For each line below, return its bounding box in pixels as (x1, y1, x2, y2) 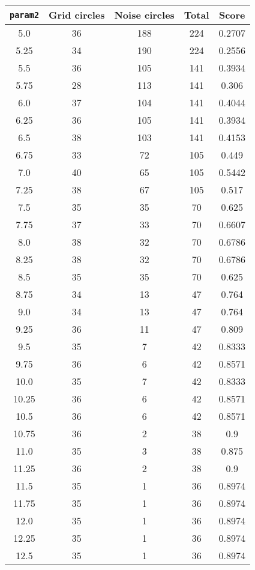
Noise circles (114, 8, 175, 22)
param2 (10, 10, 40, 20)
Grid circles (49, 8, 105, 22)
